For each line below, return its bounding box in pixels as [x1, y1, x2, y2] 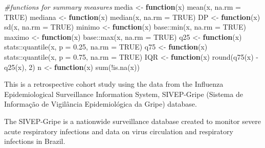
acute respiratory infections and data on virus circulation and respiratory [4, 126, 233, 136]
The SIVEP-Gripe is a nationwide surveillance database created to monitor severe [4, 115, 261, 126]
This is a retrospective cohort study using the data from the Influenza [4, 79, 224, 89]
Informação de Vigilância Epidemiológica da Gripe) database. [4, 98, 197, 109]
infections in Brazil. [4, 136, 65, 146]
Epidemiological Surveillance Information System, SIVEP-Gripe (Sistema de [4, 88, 243, 99]
